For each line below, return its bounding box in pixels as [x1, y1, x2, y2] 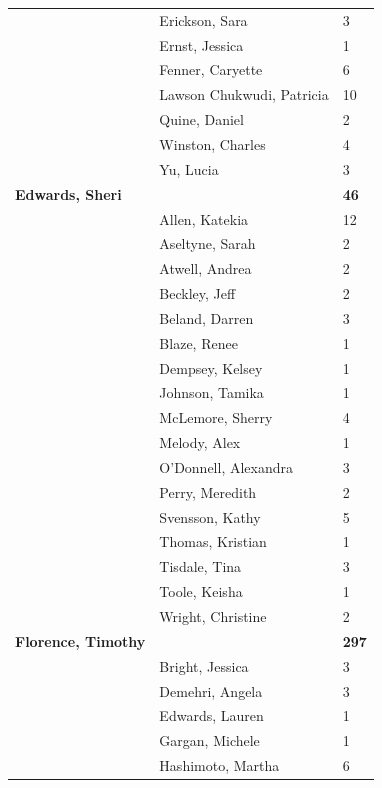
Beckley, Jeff [159, 283, 236, 304]
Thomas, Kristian [159, 531, 267, 552]
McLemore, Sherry [159, 407, 273, 428]
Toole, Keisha [159, 581, 243, 602]
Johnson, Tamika [159, 382, 264, 403]
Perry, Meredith [159, 481, 257, 502]
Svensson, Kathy [159, 506, 261, 527]
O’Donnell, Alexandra [159, 456, 294, 477]
